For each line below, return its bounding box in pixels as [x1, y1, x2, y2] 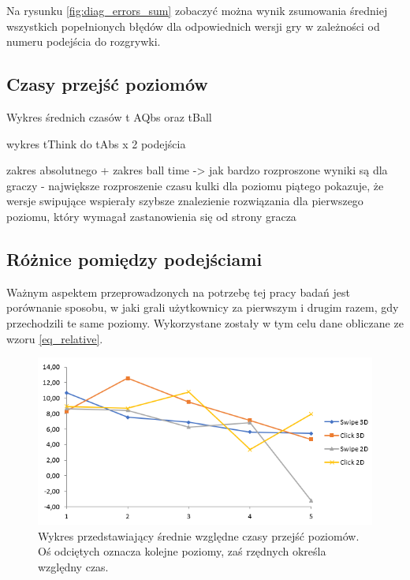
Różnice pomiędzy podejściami [6, 246, 263, 271]
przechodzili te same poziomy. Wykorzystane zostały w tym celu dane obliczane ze [6, 314, 404, 331]
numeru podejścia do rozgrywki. [6, 33, 161, 50]
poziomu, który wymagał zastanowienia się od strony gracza [6, 208, 296, 224]
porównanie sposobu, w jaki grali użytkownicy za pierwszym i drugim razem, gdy [6, 299, 399, 316]
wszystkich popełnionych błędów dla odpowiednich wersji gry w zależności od [6, 17, 380, 34]
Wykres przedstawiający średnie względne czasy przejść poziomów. [38, 527, 360, 544]
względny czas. [38, 558, 109, 574]
